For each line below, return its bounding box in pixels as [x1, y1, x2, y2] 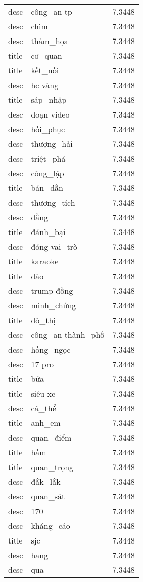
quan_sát [31, 490, 65, 502]
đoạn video [31, 108, 70, 120]
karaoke [31, 255, 59, 267]
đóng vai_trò [31, 241, 78, 252]
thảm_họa [31, 35, 68, 47]
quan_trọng [31, 461, 74, 473]
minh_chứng [31, 299, 76, 311]
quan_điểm [31, 432, 72, 443]
